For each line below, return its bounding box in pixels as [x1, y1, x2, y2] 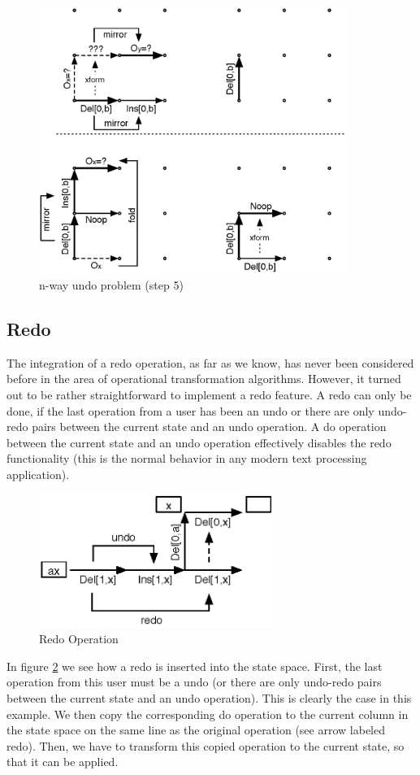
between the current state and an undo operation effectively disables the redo [6, 433, 392, 451]
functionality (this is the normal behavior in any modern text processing [6, 450, 367, 467]
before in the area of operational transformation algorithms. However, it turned [6, 370, 401, 387]
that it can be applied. [6, 753, 119, 770]
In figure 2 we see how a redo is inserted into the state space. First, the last [6, 657, 383, 674]
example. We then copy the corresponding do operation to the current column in [6, 705, 409, 722]
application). [6, 465, 70, 482]
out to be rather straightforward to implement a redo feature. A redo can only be [6, 386, 412, 403]
